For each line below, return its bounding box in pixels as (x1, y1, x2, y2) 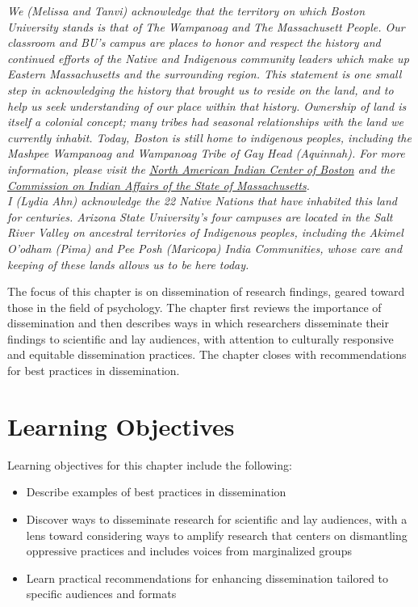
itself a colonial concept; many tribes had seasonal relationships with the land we (7, 113, 403, 130)
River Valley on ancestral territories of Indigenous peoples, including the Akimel (7, 224, 403, 241)
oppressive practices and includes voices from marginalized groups (26, 542, 352, 559)
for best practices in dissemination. (7, 362, 180, 379)
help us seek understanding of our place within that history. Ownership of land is (7, 97, 407, 114)
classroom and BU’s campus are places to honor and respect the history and (7, 34, 381, 51)
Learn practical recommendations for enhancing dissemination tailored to (26, 569, 389, 586)
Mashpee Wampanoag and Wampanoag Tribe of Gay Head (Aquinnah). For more (7, 145, 405, 162)
